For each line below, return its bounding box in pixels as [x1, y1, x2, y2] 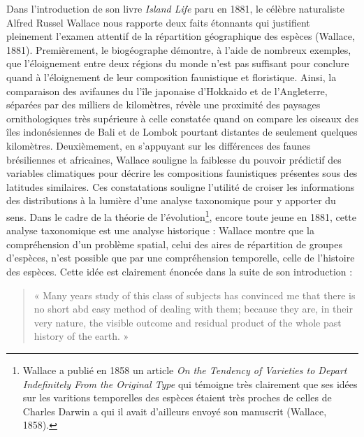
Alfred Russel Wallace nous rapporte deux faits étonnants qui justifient [6, 15, 310, 29]
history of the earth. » [34, 329, 129, 343]
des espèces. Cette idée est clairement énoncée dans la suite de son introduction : [6, 264, 353, 278]
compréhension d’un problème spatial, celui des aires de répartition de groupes [6, 236, 342, 251]
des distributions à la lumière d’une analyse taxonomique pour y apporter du [6, 193, 336, 208]
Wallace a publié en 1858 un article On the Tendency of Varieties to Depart [22, 362, 347, 377]
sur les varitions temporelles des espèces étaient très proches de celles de [22, 390, 332, 405]
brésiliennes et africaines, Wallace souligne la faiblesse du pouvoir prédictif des [6, 152, 342, 166]
